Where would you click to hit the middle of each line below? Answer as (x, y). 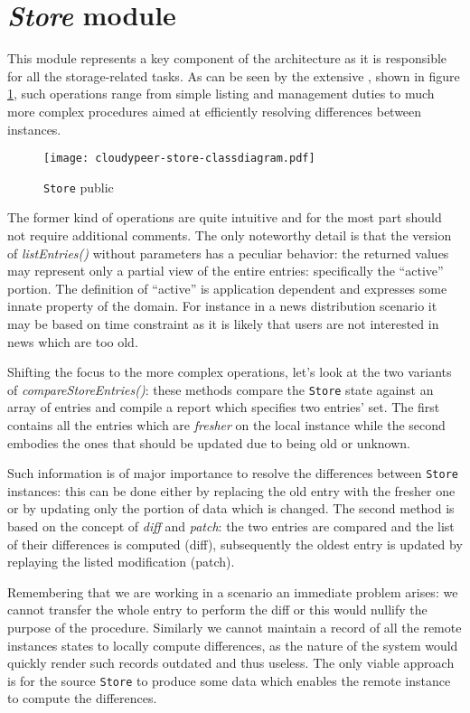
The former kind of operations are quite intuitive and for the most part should (225, 217)
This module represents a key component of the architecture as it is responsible (227, 58)
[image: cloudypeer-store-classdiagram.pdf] (179, 159)
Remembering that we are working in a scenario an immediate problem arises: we (233, 591)
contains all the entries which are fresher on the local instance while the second (226, 425)
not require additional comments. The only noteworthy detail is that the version (230, 235)
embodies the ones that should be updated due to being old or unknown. (209, 442)
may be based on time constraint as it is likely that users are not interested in (223, 323)
